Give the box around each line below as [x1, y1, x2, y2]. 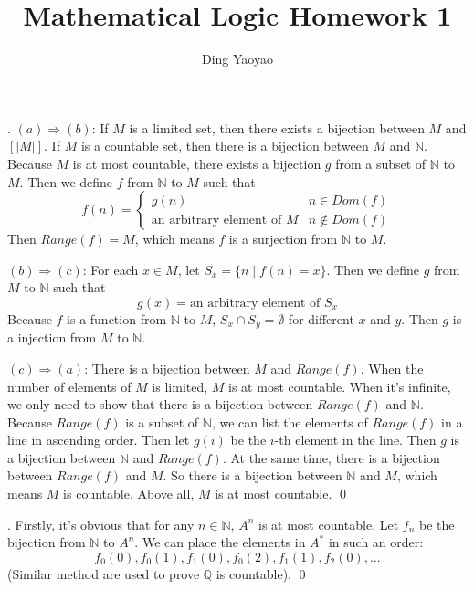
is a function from [67, 309, 167, 328]
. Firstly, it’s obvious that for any [7, 514, 195, 533]
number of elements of [7, 376, 132, 395]
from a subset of [335, 153, 427, 173]
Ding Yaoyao [202, 49, 273, 68]
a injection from [7, 328, 97, 347]
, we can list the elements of [211, 412, 368, 431]
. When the [360, 358, 424, 377]
